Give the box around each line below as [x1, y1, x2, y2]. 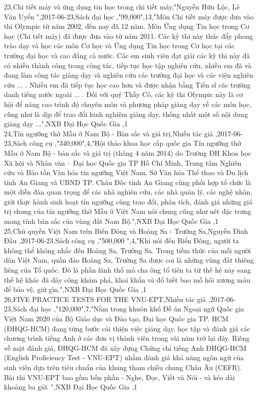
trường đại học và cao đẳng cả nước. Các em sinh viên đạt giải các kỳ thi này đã [4, 50, 250, 60]
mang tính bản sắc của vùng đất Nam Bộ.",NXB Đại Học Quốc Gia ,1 [4, 216, 219, 226]
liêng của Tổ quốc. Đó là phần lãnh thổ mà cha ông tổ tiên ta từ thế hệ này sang [4, 265, 251, 275]
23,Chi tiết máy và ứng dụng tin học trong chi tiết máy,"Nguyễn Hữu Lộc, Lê [4, 1, 240, 11]
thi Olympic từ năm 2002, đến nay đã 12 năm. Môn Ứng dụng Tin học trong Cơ [4, 21, 249, 31]
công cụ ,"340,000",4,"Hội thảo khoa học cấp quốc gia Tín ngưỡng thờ [29, 138, 241, 148]
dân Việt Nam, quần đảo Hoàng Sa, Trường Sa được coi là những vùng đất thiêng [4, 255, 254, 265]
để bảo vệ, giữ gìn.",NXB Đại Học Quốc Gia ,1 [4, 284, 146, 295]
